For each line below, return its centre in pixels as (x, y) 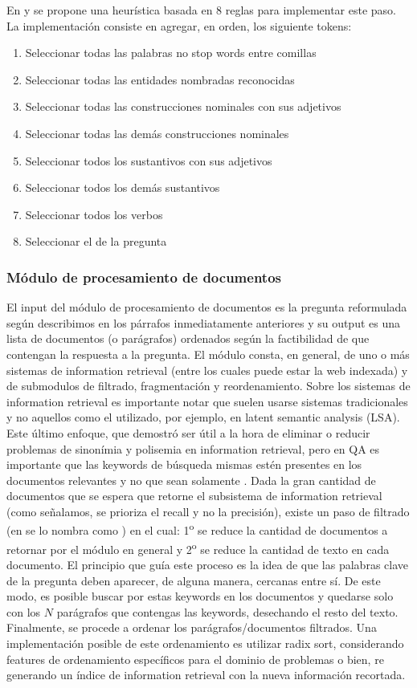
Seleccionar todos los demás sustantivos (123, 187)
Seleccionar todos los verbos (94, 214)
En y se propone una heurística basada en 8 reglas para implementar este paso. (202, 10)
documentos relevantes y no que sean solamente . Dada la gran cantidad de (191, 480)
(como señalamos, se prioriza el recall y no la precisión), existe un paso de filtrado (208, 511)
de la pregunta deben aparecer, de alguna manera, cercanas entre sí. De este (194, 580)
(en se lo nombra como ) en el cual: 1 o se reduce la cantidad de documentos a (197, 529)
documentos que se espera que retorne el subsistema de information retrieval (194, 496)
